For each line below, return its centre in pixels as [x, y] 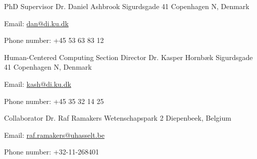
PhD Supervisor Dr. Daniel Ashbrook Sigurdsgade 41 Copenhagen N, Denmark [127, 6]
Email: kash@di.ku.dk [38, 84]
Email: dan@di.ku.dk [36, 23]
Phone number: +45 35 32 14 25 [54, 101]
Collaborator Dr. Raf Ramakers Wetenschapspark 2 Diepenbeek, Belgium [118, 118]
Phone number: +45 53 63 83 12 [54, 40]
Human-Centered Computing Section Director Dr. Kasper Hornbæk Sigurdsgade [128, 57]
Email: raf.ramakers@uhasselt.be [54, 135]
